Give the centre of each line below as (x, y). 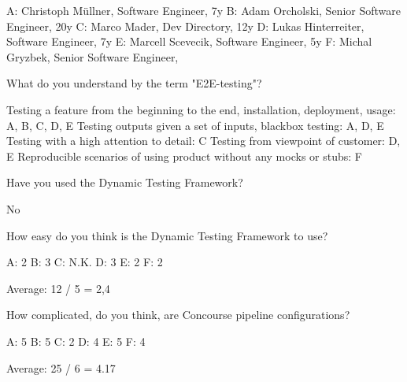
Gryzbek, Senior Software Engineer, (92, 56)
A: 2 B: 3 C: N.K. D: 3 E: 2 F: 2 (85, 262)
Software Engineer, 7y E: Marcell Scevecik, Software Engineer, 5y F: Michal (189, 41)
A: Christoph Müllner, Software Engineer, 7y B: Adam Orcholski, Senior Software (203, 10)
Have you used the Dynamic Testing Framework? (125, 182)
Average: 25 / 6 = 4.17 (61, 367)
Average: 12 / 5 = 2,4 (58, 288)
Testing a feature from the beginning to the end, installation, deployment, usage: (201, 109)
